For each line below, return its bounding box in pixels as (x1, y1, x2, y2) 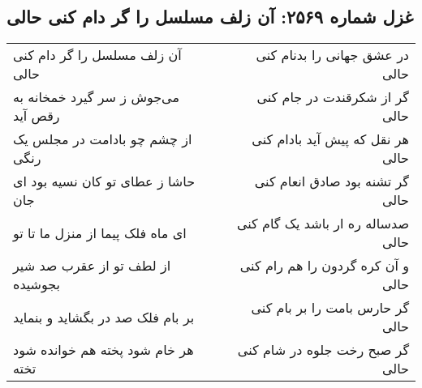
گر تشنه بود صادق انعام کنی (254, 172, 409, 191)
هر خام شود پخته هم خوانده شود (13, 340, 194, 360)
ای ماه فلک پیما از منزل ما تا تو (13, 223, 187, 242)
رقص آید (13, 106, 60, 126)
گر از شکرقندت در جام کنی (256, 87, 409, 107)
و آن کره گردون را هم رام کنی (239, 256, 409, 275)
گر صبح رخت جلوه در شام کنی (237, 340, 409, 360)
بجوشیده (13, 275, 61, 294)
